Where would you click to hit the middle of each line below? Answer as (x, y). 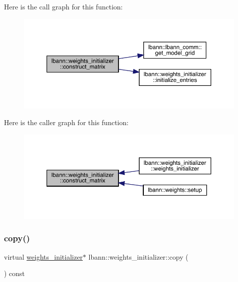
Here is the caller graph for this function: (66, 122)
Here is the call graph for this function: (63, 6)
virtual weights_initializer (43, 256)
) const (15, 273)
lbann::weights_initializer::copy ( (138, 256)
